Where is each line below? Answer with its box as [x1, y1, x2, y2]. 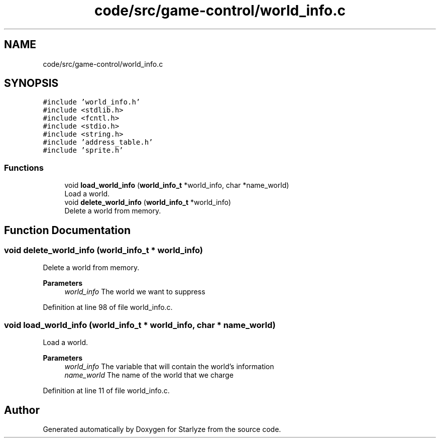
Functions [4, 162, 44, 173]
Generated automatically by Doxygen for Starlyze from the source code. [43, 425, 281, 433]
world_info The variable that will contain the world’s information [64, 362, 274, 371]
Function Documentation [4, 224, 131, 237]
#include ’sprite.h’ [43, 146, 124, 155]
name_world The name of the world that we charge [64, 371, 234, 380]
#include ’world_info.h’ [43, 98, 141, 106]
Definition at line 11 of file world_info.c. [43, 386, 170, 395]
